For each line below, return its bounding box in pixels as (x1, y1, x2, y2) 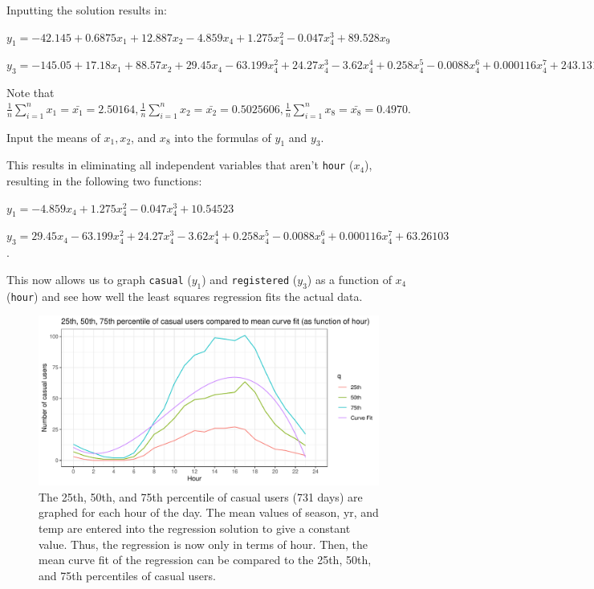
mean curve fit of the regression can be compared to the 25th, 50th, (39, 551, 372, 568)
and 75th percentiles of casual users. (39, 567, 216, 583)
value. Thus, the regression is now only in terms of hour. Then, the (39, 535, 368, 552)
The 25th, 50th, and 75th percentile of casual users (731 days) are (39, 488, 363, 505)
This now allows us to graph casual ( (6, 270, 192, 287)
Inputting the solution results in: (6, 2, 167, 18)
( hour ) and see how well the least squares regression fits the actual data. (6, 287, 363, 304)
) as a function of (307, 270, 392, 287)
